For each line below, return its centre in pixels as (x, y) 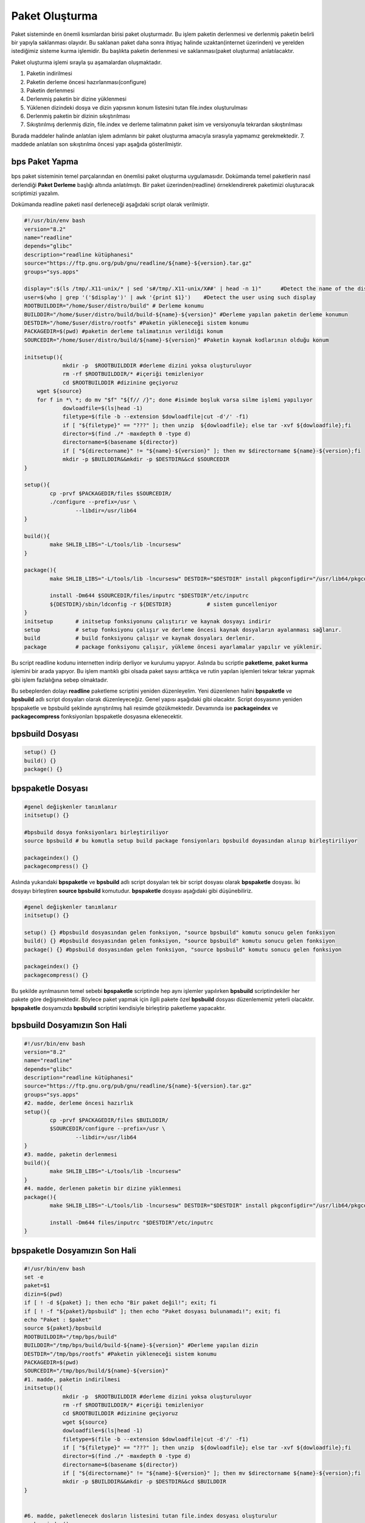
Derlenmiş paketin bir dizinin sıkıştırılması (78, 116)
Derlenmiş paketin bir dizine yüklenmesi (77, 99)
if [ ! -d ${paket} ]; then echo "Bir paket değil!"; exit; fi (120, 1303)
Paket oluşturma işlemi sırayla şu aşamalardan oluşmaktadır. (87, 62)
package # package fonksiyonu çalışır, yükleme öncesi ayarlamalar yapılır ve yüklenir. (173, 647)
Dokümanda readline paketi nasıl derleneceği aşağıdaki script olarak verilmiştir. (110, 205)
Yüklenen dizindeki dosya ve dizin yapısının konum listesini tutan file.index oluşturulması (137, 107)
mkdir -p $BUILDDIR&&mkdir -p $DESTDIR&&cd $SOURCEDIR (146, 459)
